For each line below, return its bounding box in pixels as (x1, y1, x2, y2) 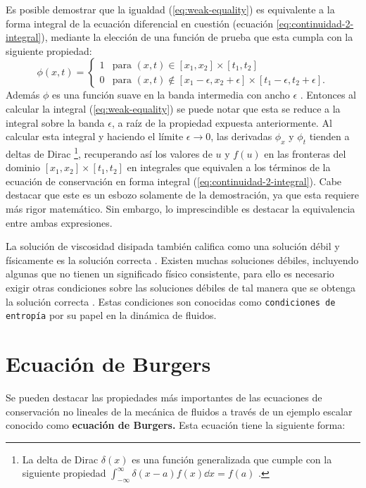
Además (6, 87, 40, 102)
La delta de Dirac (22, 451, 99, 466)
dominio (6, 160, 41, 175)
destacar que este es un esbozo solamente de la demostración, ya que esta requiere (6, 187, 359, 202)
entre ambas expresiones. (6, 215, 113, 230)
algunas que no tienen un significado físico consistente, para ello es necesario (6, 266, 334, 281)
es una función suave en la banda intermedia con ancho (51, 87, 290, 102)
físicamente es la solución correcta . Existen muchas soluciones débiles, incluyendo (6, 252, 359, 267)
